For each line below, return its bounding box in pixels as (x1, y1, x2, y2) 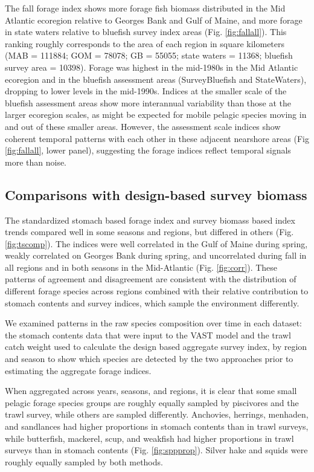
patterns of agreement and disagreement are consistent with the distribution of (5, 273, 296, 285)
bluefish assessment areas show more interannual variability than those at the (5, 96, 292, 109)
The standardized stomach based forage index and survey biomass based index (5, 213, 295, 226)
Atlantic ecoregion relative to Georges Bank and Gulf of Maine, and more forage (5, 13, 303, 26)
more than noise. (5, 155, 67, 168)
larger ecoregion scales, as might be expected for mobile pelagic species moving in (5, 108, 307, 121)
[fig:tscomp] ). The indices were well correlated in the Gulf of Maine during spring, (5, 237, 308, 250)
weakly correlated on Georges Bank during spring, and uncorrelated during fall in (5, 249, 307, 262)
